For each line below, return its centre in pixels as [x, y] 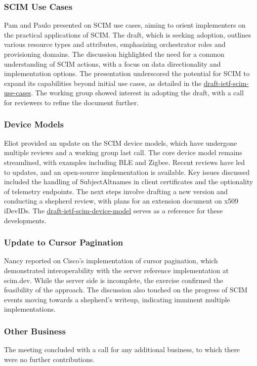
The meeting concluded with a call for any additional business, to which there [122, 349]
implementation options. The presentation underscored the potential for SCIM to [127, 73]
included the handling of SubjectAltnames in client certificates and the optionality [128, 182]
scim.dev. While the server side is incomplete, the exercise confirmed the [114, 280]
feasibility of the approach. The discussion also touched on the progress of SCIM [126, 290]
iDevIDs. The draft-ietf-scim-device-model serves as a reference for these [113, 210]
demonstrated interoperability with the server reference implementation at [116, 270]
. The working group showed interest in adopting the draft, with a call [137, 93]
